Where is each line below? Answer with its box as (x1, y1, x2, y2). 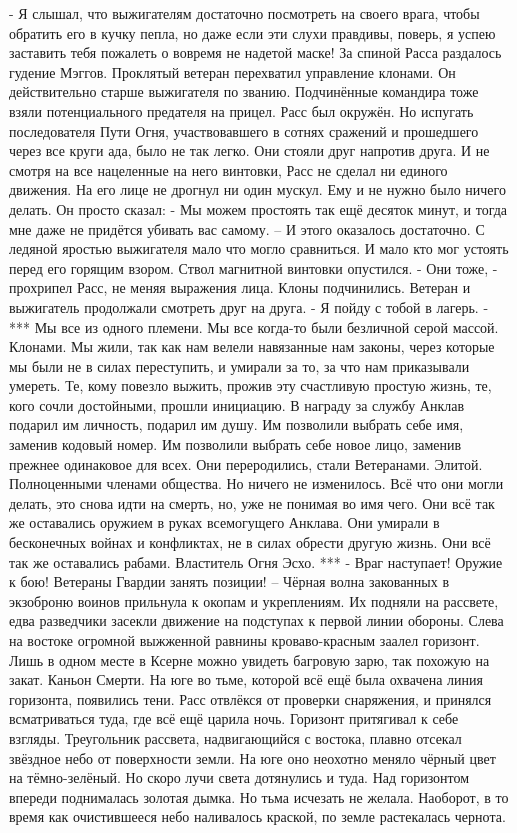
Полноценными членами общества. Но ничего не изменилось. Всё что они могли (9, 473, 504, 494)
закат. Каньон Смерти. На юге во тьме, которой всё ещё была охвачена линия (9, 669, 483, 690)
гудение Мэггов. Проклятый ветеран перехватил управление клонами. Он (9, 61, 456, 82)
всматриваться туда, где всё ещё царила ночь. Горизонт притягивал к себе (9, 708, 459, 729)
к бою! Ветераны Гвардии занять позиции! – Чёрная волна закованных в (9, 571, 450, 592)
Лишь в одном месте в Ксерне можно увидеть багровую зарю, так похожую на (9, 649, 490, 670)
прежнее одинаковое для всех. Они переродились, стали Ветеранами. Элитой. (9, 453, 483, 474)
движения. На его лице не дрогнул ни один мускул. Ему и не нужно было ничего (9, 179, 506, 200)
